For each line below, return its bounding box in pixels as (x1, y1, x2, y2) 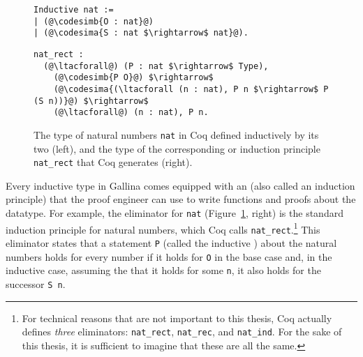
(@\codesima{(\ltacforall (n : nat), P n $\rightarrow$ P (53, 84, 329, 94)
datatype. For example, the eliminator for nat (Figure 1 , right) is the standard (6, 206, 343, 220)
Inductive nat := (34, 5, 114, 15)
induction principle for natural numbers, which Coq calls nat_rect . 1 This (6, 220, 320, 236)
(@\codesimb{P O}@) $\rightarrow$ (53, 73, 214, 83)
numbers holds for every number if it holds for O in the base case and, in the (6, 249, 332, 264)
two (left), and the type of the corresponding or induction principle (34, 141, 320, 155)
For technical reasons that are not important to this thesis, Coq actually (22, 310, 332, 325)
